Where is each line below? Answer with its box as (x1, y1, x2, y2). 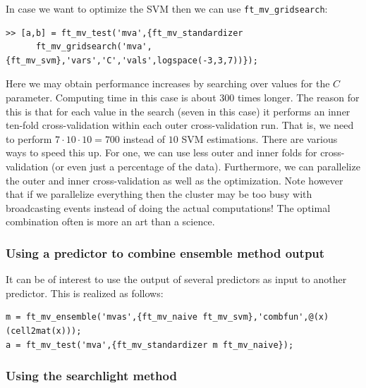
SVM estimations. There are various (181, 131, 338, 146)
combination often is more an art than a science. (6, 214, 215, 229)
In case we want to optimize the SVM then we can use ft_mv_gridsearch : (6, 1, 328, 15)
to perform (6, 131, 52, 146)
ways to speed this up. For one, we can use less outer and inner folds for (6, 145, 317, 160)
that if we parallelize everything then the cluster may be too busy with (6, 187, 312, 201)
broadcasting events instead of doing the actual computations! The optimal (6, 200, 331, 215)
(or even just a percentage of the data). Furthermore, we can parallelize (51, 159, 360, 173)
